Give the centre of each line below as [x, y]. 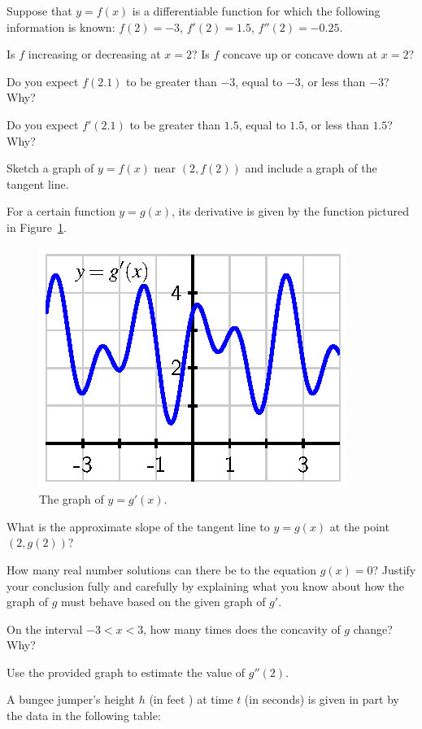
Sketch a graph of [50, 168]
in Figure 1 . [37, 227]
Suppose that [39, 11]
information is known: [61, 26]
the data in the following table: [84, 716]
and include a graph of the [311, 168]
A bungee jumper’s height [71, 699]
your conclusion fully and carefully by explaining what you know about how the [206, 585]
